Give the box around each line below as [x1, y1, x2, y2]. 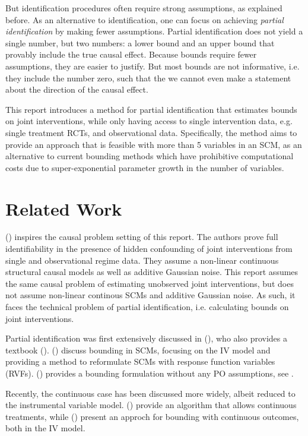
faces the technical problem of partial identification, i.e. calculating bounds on [5, 301, 289, 312]
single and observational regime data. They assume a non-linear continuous [5, 254, 279, 266]
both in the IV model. [5, 422, 85, 434]
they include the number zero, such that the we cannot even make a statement [5, 71, 291, 84]
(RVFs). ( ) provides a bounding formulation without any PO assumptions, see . [5, 367, 294, 379]
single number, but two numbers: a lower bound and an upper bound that [5, 36, 275, 49]
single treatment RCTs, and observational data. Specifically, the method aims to [5, 126, 297, 138]
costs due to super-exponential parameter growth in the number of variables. [5, 161, 284, 173]
